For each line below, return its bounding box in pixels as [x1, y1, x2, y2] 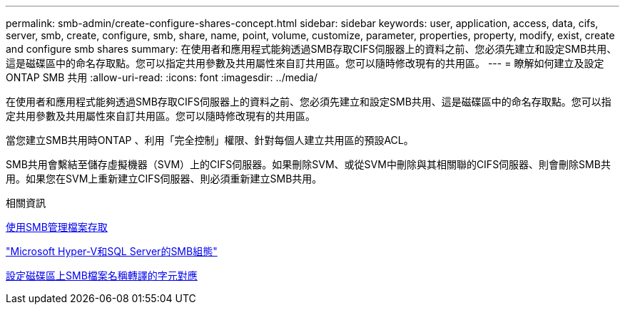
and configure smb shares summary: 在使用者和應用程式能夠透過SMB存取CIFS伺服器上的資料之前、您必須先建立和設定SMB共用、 [6, 43, 617, 55]
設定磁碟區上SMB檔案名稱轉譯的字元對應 [6, 269, 198, 281]
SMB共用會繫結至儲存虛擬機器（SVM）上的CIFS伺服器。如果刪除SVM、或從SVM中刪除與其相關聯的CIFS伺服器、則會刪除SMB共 [6, 158, 611, 170]
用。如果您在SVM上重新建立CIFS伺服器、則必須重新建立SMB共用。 [6, 172, 322, 185]
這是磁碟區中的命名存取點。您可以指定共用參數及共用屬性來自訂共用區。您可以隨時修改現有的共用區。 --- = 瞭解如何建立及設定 [6, 57, 604, 69]
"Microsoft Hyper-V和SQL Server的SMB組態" [6, 245, 218, 257]
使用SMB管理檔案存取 [6, 221, 108, 233]
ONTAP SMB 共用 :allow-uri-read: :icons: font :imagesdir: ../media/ [6, 71, 317, 83]
